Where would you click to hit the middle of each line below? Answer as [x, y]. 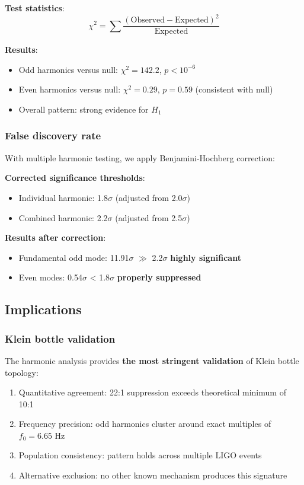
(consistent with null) [234, 89]
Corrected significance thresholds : [75, 178]
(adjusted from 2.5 [149, 217]
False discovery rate [53, 135]
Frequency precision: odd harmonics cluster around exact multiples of [145, 424]
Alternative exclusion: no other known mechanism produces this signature [153, 475]
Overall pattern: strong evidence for [84, 109]
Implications [43, 309]
